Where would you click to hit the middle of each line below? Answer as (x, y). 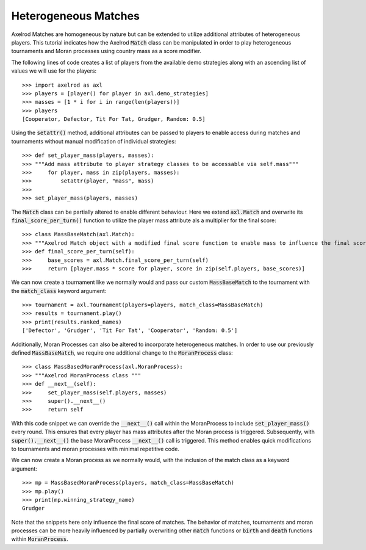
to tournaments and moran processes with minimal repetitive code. (95, 449)
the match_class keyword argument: (59, 291)
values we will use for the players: (54, 71)
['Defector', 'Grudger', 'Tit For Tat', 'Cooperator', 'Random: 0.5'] (130, 331)
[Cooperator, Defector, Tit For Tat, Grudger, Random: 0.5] (114, 119)
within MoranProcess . (40, 539)
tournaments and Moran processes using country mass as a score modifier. (106, 51)
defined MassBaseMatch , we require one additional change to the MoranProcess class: (122, 353)
